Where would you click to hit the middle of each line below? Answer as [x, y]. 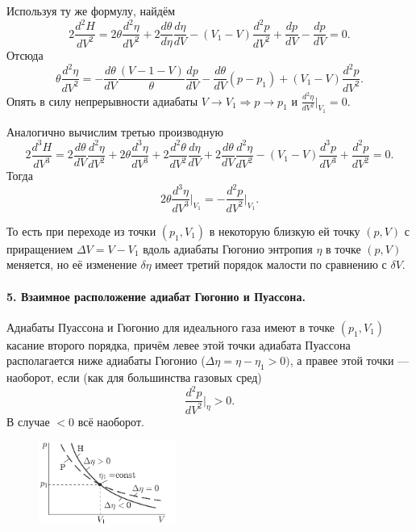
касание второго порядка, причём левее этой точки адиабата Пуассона [179, 344]
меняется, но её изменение [72, 264]
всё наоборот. [111, 421]
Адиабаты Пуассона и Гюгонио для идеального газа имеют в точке [171, 327]
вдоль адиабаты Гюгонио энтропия [228, 248]
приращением [40, 248]
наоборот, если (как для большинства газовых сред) [134, 377]
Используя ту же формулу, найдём [91, 10]
